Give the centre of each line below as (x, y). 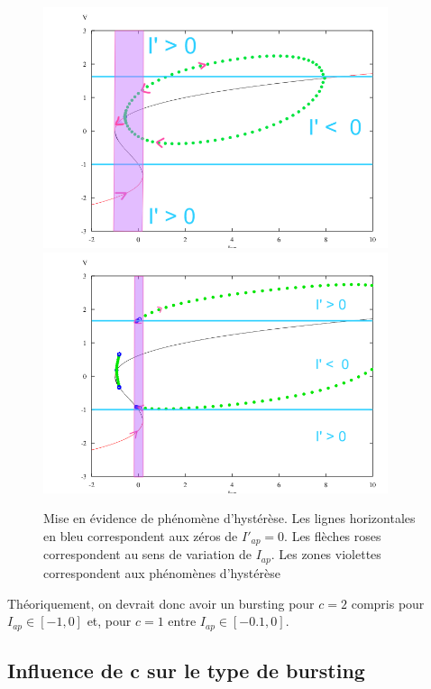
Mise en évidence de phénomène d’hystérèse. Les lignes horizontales (229, 518)
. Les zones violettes (326, 554)
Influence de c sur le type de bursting (186, 670)
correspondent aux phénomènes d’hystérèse (162, 572)
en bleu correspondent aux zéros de (141, 536)
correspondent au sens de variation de (147, 554)
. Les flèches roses (333, 536)
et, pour (109, 621)
